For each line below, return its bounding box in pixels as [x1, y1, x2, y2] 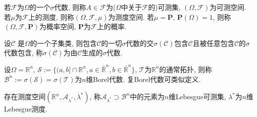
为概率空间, [39, 21, 76, 32]
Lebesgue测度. [4, 104, 48, 114]
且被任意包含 [193, 38, 235, 48]
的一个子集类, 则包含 [30, 38, 97, 48]
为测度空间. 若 [108, 11, 154, 22]
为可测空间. [209, 2, 247, 12]
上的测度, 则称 [28, 11, 74, 22]
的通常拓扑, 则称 [159, 64, 212, 74]
